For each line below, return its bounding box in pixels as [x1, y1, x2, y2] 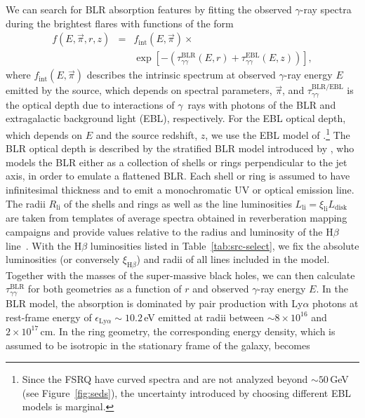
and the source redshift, [95, 127, 198, 142]
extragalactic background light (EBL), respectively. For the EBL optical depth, [6, 111, 346, 126]
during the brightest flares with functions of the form [6, 15, 234, 30]
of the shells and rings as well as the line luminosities [64, 196, 292, 210]
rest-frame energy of [6, 309, 92, 324]
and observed [192, 281, 249, 296]
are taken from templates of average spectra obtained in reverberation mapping [6, 210, 347, 225]
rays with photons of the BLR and [187, 97, 336, 112]
